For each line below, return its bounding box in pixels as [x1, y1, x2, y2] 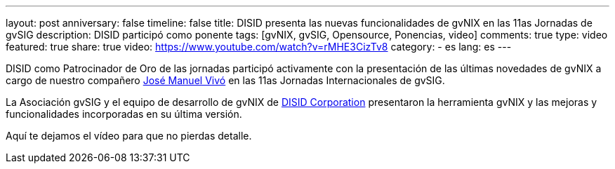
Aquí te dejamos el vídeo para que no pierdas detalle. [6, 130, 252, 142]
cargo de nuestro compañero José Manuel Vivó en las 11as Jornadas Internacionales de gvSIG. [6, 74, 445, 86]
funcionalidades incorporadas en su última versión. [6, 108, 242, 120]
